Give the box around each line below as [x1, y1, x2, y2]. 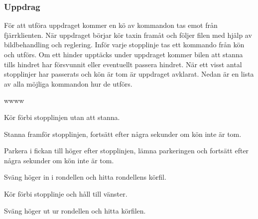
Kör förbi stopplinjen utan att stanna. [4, 111, 120, 122]
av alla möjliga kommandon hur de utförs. [4, 78, 132, 89]
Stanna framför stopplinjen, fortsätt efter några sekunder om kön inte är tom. [4, 128, 242, 139]
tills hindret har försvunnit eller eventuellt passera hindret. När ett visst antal [4, 59, 242, 69]
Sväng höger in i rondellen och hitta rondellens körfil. [4, 172, 166, 182]
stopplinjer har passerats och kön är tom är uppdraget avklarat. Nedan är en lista [4, 69, 254, 79]
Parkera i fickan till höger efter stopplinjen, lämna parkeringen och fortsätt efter [4, 145, 249, 156]
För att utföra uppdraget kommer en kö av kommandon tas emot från [4, 20, 218, 30]
